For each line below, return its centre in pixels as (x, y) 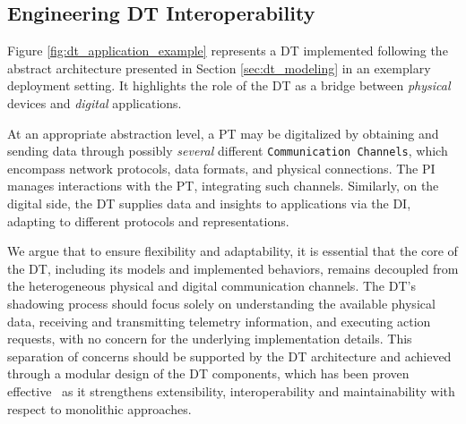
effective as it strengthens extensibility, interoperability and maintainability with (231, 390)
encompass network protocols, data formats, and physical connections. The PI (221, 168)
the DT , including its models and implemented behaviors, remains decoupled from (233, 268)
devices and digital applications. (95, 102)
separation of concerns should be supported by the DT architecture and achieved (229, 356)
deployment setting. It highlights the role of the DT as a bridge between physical (229, 85)
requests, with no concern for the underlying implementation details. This (210, 339)
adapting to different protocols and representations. (148, 220)
